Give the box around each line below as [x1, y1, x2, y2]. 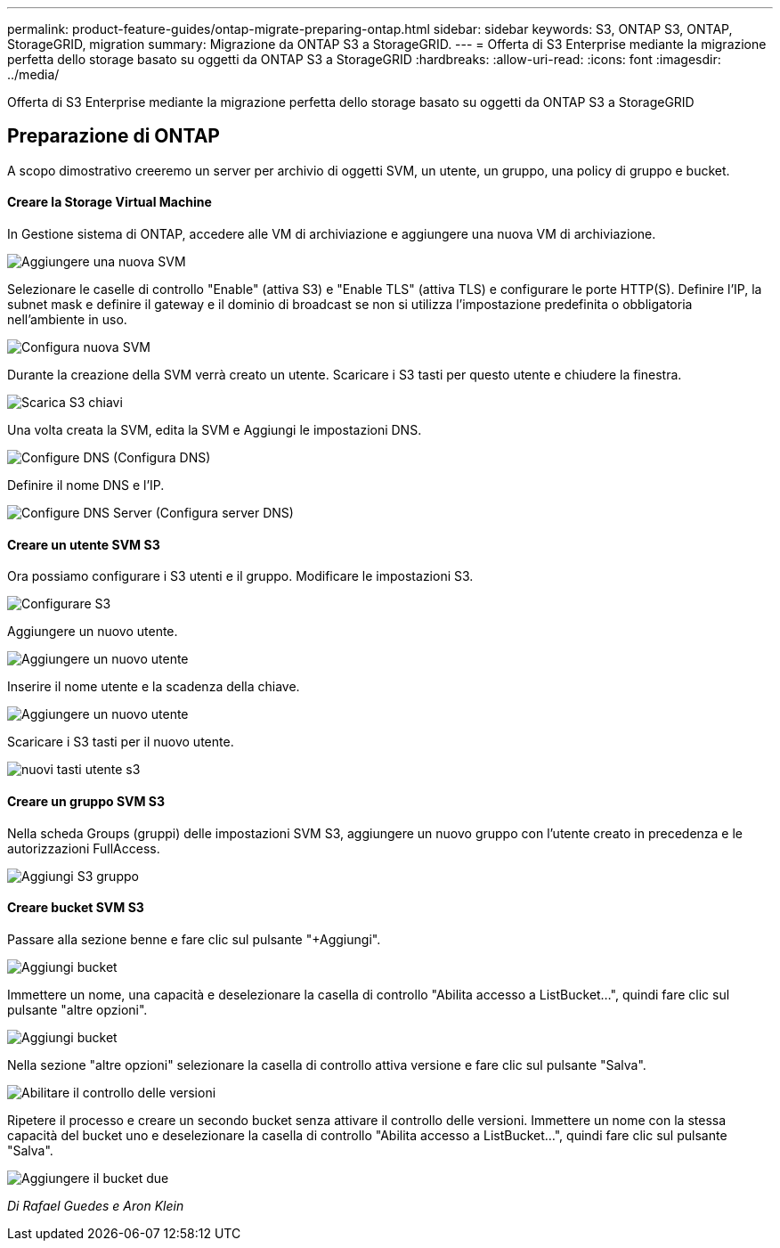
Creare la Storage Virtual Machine [7, 194, 212, 210]
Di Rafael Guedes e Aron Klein [7, 1197, 184, 1213]
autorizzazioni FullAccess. [7, 840, 160, 856]
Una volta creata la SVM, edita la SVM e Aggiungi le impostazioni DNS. [7, 422, 422, 438]
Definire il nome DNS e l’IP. [7, 477, 165, 493]
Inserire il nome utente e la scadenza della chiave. [7, 679, 300, 695]
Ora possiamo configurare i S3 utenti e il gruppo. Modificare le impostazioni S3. [7, 568, 474, 584]
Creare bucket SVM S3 [7, 900, 144, 916]
